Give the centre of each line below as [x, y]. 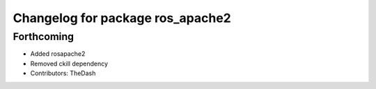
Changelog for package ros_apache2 [122, 18]
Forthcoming [44, 37]
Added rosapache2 [58, 54]
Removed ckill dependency [69, 63]
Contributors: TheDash [63, 73]
